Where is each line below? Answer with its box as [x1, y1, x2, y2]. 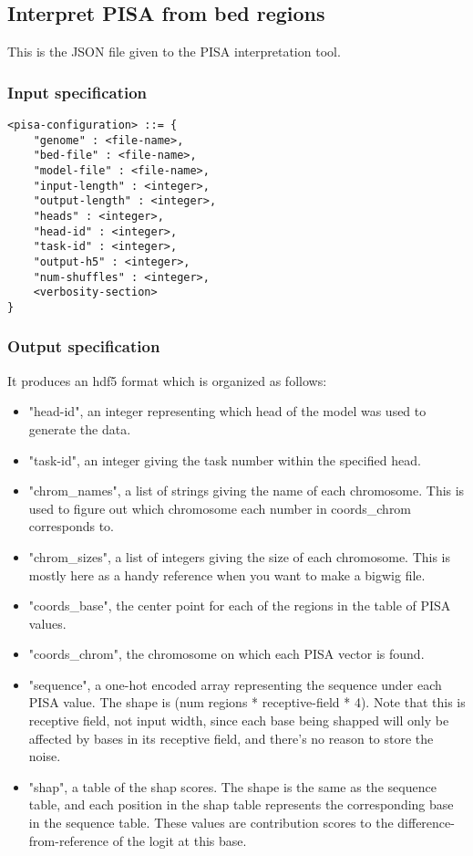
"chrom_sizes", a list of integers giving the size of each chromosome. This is [28, 547, 451, 566]
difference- [397, 813, 455, 832]
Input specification [7, 80, 148, 103]
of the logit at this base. [112, 830, 247, 850]
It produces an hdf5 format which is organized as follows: [7, 371, 327, 390]
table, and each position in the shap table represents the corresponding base [28, 795, 454, 814]
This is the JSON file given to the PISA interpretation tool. [7, 42, 341, 61]
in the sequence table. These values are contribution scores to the [28, 813, 394, 832]
